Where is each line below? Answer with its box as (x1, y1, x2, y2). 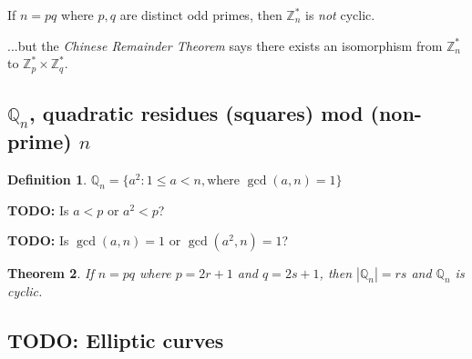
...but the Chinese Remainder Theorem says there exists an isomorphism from (7, 35, 443, 55)
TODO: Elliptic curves (7, 326, 224, 354)
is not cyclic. (305, 5, 375, 24)
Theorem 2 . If (7, 264, 94, 283)
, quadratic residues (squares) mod (29, 99, 364, 127)
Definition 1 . (7, 170, 87, 189)
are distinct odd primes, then (119, 5, 282, 24)
